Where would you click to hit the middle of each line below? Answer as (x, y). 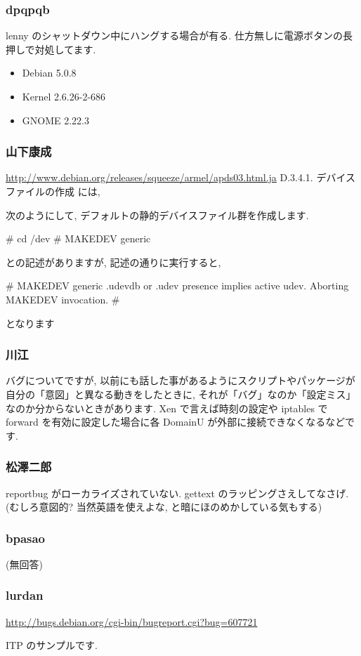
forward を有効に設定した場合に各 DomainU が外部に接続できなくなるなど (175, 422)
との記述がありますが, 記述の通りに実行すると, (113, 262)
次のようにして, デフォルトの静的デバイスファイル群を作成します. (157, 215)
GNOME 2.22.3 (55, 120)
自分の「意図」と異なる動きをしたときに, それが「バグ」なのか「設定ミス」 (181, 394)
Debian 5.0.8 (49, 73)
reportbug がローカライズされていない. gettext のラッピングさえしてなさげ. (177, 493)
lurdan (25, 595)
